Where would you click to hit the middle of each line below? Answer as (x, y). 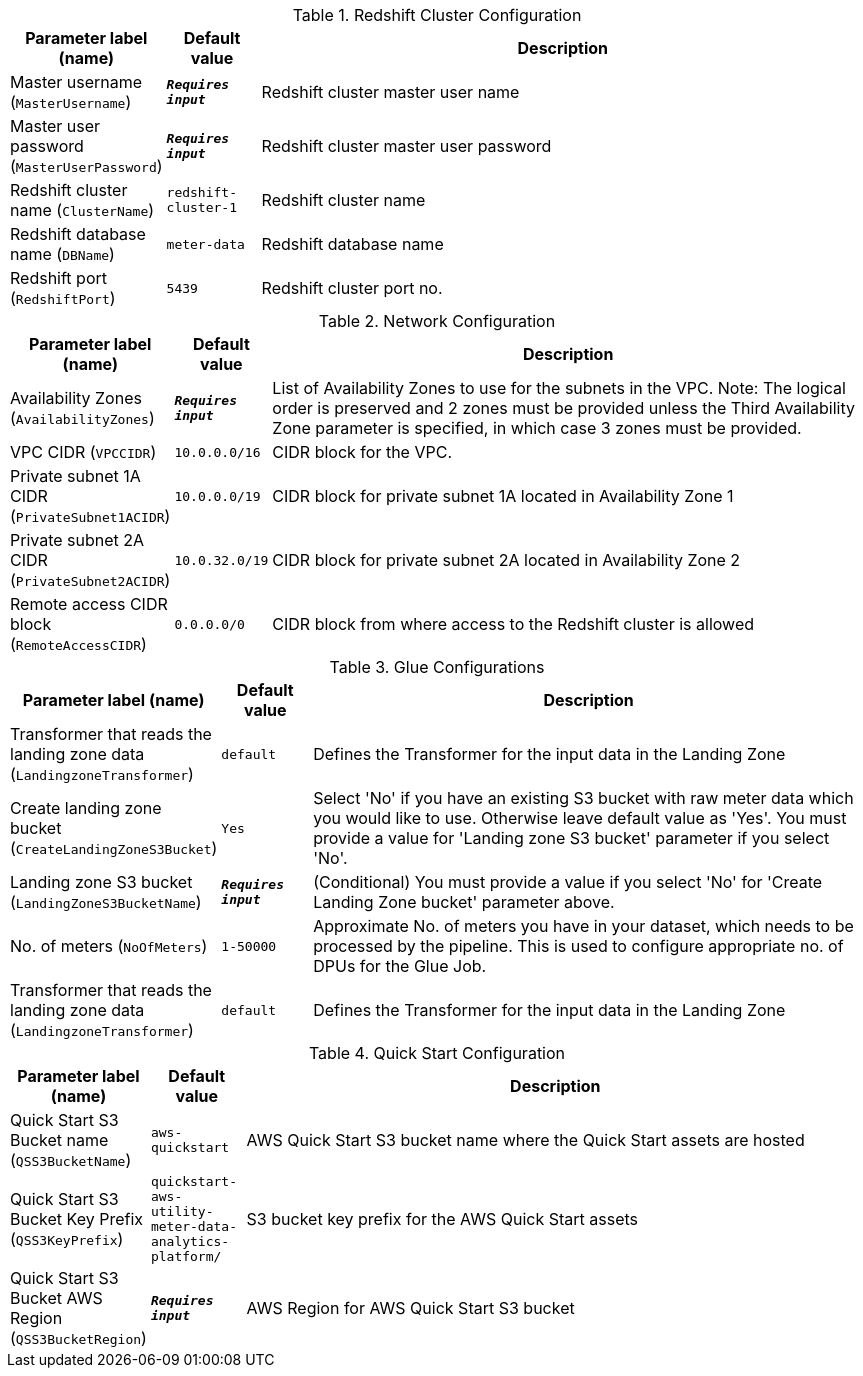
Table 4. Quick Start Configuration (437, 1053)
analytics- (190, 1241)
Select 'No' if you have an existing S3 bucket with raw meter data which (583, 798)
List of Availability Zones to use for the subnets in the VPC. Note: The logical (559, 388)
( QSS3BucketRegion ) (78, 1338)
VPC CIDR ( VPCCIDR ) (83, 452)
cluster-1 (202, 207)
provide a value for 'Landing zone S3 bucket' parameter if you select (571, 838)
